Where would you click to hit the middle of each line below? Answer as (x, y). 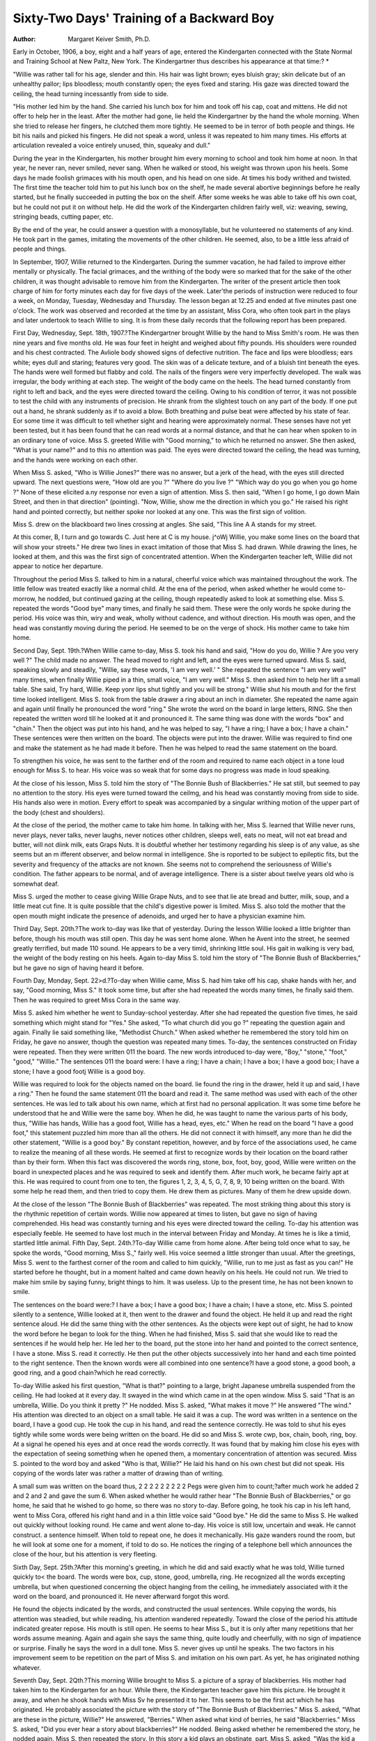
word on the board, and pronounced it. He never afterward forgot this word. (121, 1596)
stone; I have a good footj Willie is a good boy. (79, 1071)
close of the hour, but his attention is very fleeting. (85, 1554)
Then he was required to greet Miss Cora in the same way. (97, 1000)
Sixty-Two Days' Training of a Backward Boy (143, 18)
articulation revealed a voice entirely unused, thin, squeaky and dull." (112, 146)
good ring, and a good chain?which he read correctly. (90, 1373)
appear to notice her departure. (58, 566)
